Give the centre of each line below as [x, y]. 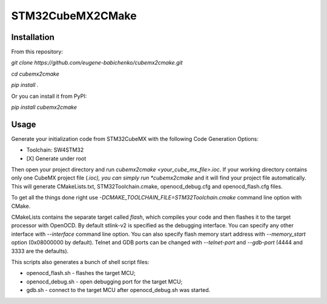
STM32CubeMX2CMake [74, 16]
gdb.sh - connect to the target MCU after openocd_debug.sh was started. [118, 290]
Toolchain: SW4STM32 [55, 150]
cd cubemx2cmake [35, 74]
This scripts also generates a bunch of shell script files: [80, 262]
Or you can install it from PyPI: [49, 96]
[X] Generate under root [56, 158]
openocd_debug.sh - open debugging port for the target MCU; [104, 282]
